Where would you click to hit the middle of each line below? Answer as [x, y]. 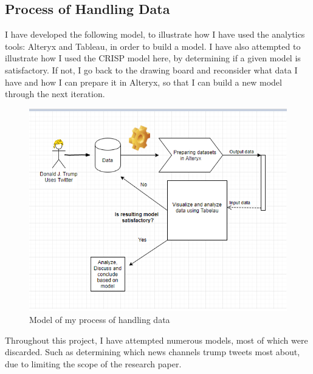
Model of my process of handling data [100, 319]
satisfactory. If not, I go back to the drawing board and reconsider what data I [151, 70]
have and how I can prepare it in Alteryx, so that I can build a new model [143, 82]
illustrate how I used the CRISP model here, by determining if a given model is [153, 58]
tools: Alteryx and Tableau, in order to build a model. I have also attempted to [153, 46]
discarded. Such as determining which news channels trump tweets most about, [153, 352]
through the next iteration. [55, 94]
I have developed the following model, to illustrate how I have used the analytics [155, 34]
